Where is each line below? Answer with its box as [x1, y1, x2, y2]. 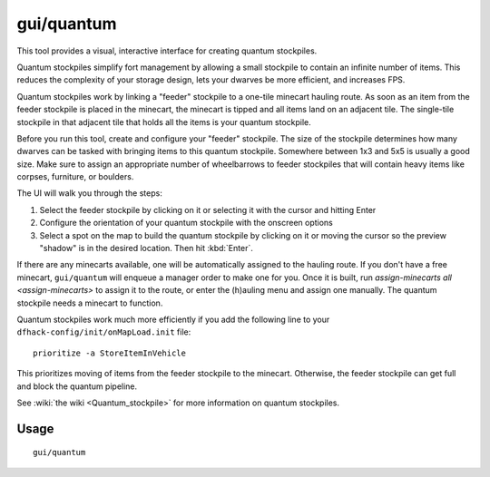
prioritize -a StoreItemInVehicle [33, 347, 186, 358]
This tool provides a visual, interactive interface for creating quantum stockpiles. [16, 45, 318, 56]
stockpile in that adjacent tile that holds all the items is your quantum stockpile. [16, 116, 312, 127]
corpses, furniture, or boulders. [16, 171, 134, 182]
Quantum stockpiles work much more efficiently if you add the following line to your [16, 314, 330, 325]
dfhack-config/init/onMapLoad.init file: [16, 326, 191, 337]
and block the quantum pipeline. [16, 381, 138, 392]
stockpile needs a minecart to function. [16, 297, 163, 308]
